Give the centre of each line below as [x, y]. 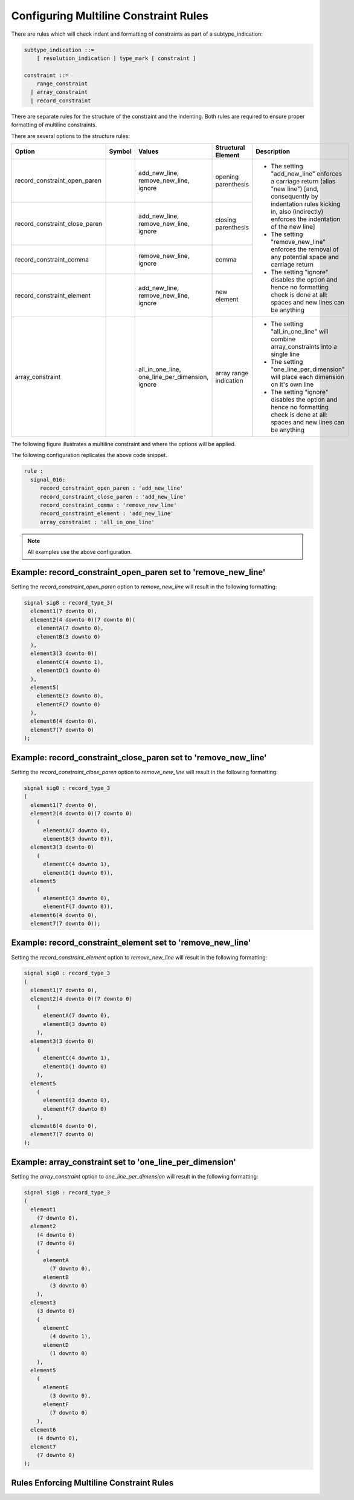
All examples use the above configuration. [80, 552]
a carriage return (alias [303, 182]
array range [232, 373]
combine [283, 339]
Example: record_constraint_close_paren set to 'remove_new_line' [139, 758]
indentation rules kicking [306, 204]
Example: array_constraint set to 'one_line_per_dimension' [124, 1162]
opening [227, 177]
